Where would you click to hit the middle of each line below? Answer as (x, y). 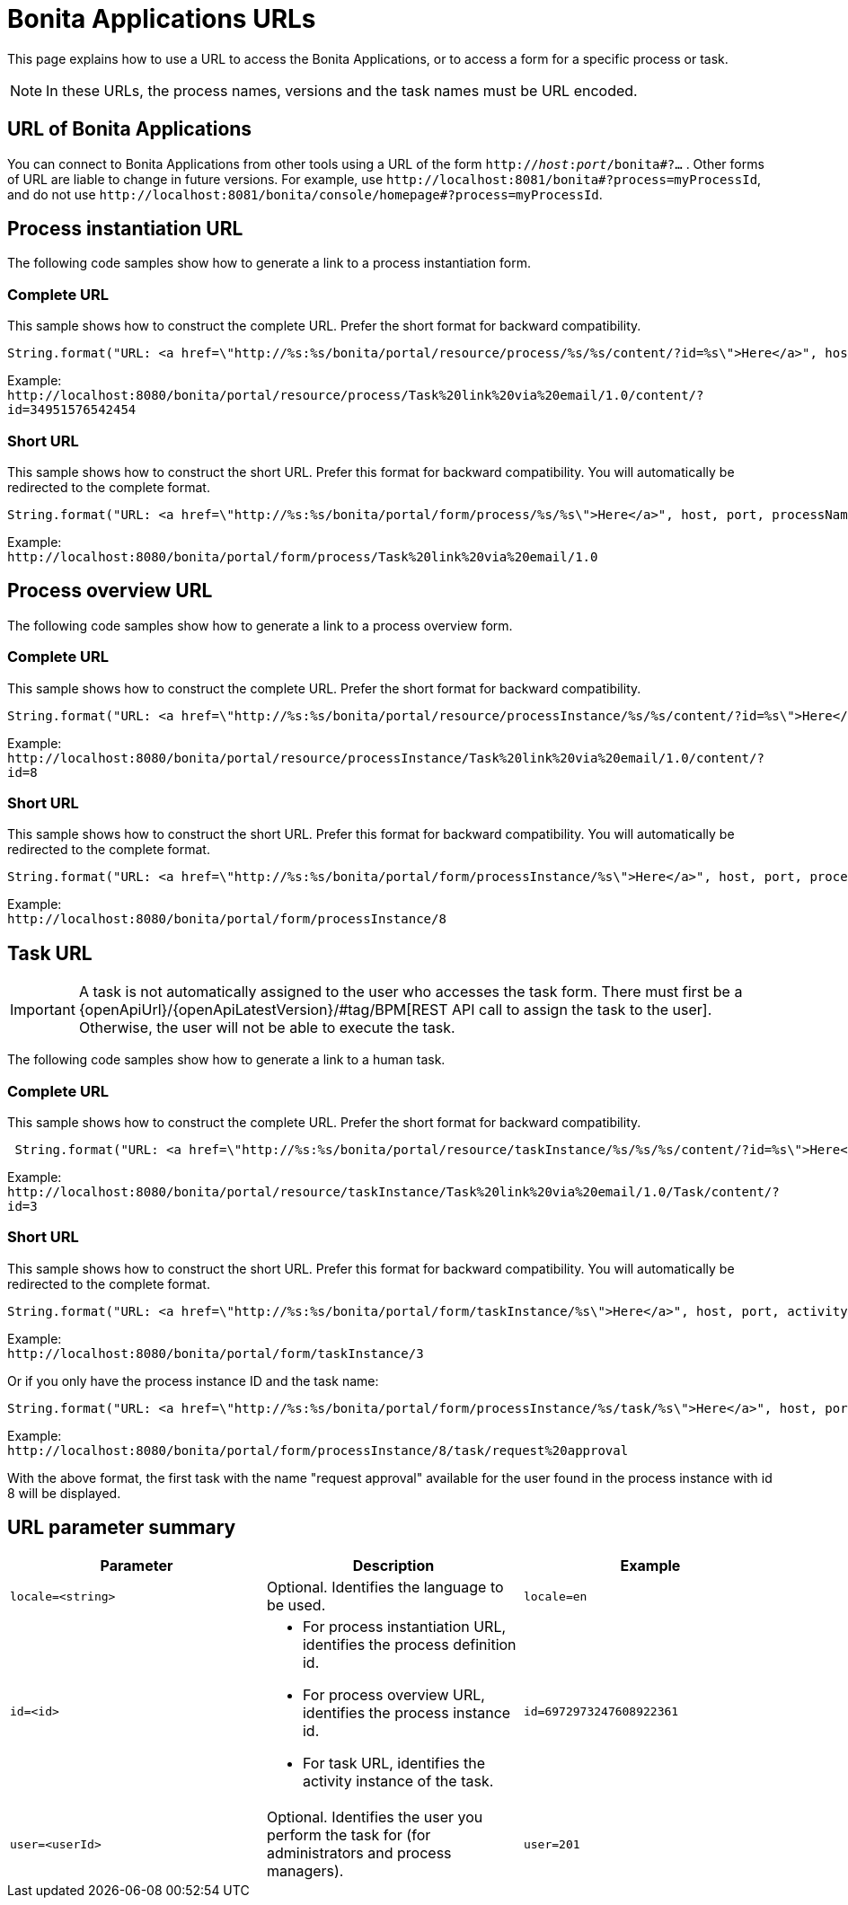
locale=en (555, 1596)
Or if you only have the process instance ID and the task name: (193, 1380)
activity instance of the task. (398, 1782)
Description (393, 1566)
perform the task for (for (349, 1835)
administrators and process (359, 1853)
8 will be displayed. (64, 1493)
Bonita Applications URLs (162, 19)
